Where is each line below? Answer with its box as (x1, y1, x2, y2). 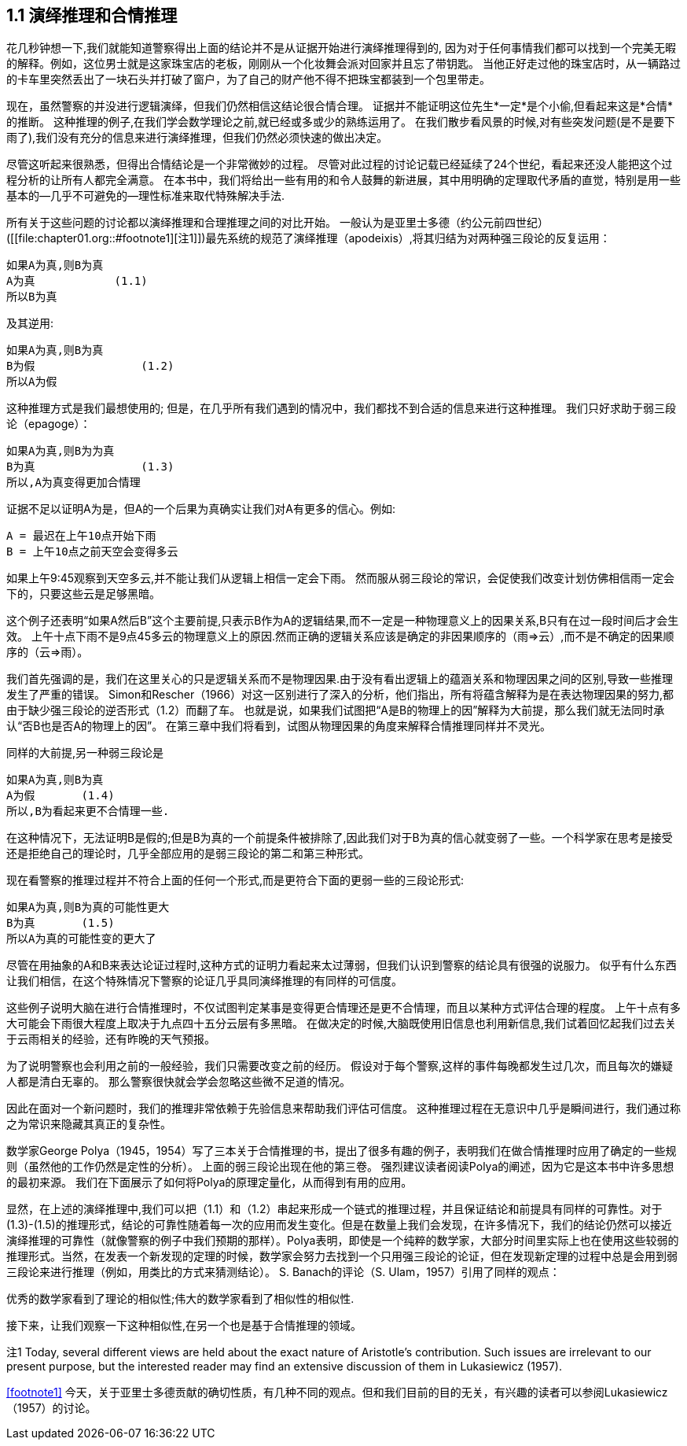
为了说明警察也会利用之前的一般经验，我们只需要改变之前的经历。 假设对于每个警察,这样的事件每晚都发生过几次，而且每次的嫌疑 (6, 1059, 673, 1073)
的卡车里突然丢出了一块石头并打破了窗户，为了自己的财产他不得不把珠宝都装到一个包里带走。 (6, 72, 490, 87)
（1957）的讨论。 (6, 1401, 97, 1415)
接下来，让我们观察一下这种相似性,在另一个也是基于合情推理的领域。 (6, 1319, 362, 1333)
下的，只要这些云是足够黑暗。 (6, 587, 160, 601)
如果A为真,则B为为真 (6, 444, 115, 458)
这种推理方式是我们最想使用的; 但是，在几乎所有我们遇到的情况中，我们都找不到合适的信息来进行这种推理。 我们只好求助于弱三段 (6, 401, 677, 415)
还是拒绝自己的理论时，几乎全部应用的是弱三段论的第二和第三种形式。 (6, 847, 369, 861)
